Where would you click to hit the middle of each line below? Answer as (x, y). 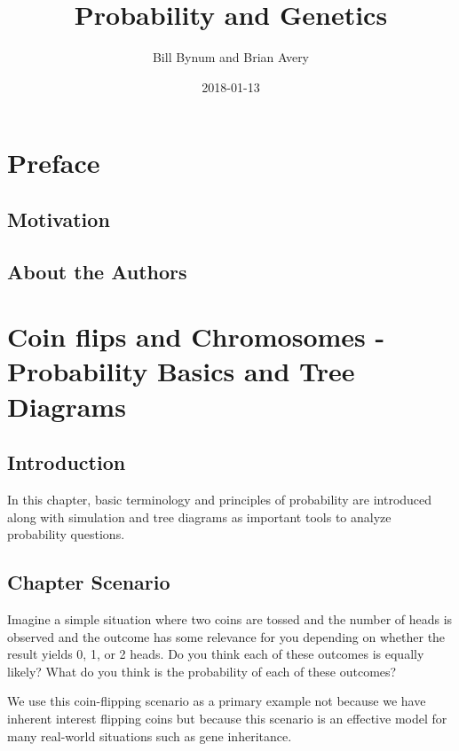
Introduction (67, 462)
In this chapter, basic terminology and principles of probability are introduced (220, 500)
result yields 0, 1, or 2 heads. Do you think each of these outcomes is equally (216, 654)
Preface (54, 163)
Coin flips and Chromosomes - (196, 336)
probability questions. (66, 534)
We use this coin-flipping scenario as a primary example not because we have (217, 701)
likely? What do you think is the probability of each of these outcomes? (202, 671)
